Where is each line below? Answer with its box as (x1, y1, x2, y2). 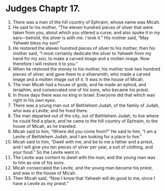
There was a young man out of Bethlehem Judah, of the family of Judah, (12, 102, 160, 108)
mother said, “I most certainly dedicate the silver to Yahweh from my (12, 50, 152, 56)
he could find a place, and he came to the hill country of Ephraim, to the (12, 118, 158, 124)
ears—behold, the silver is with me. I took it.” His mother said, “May (12, 35, 149, 41)
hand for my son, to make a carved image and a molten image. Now (12, 55, 150, 61)
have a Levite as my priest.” (12, 180, 69, 186)
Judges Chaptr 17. (5, 3, 81, 14)
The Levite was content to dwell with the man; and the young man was (12, 154, 156, 160)
